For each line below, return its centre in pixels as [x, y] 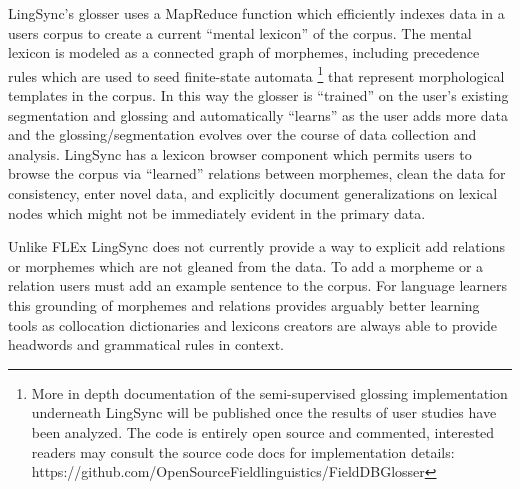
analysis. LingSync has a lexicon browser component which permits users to [240, 153]
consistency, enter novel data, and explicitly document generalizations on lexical [253, 193]
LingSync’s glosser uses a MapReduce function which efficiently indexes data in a [256, 13]
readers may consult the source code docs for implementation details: [243, 451]
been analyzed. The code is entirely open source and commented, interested [263, 431]
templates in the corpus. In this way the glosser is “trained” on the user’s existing [258, 95]
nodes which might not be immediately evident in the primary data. [217, 212]
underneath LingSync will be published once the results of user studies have [264, 412]
